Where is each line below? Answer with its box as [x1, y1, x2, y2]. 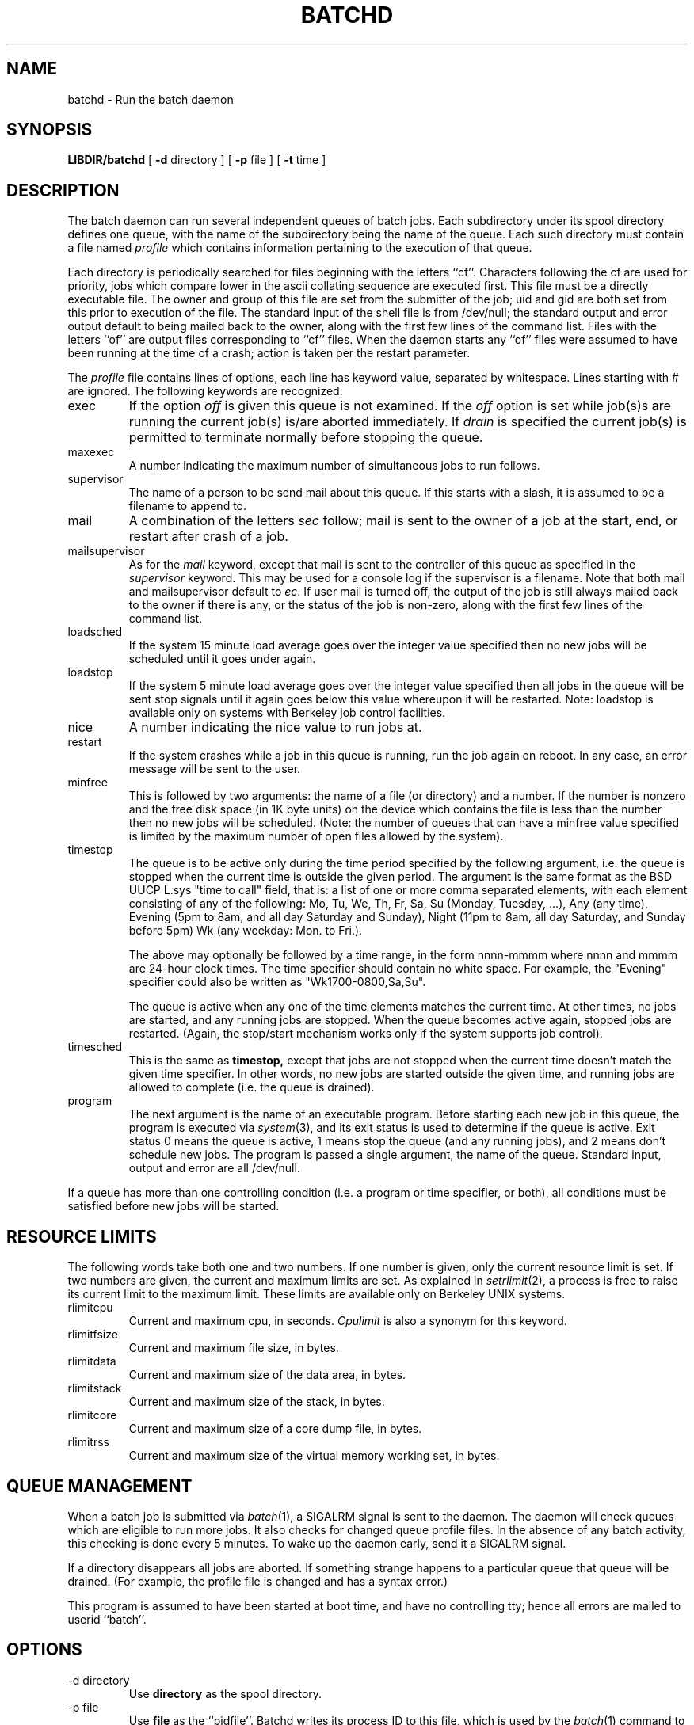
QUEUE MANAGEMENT [6, 1476, 193, 1496]
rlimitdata [67, 1354, 116, 1369]
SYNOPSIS [6, 120, 93, 140]
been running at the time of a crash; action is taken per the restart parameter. [67, 346, 471, 360]
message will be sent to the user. [128, 762, 301, 776]
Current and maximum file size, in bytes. [128, 1341, 339, 1355]
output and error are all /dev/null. [128, 1161, 300, 1175]
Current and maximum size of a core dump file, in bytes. [128, 1422, 422, 1436]
